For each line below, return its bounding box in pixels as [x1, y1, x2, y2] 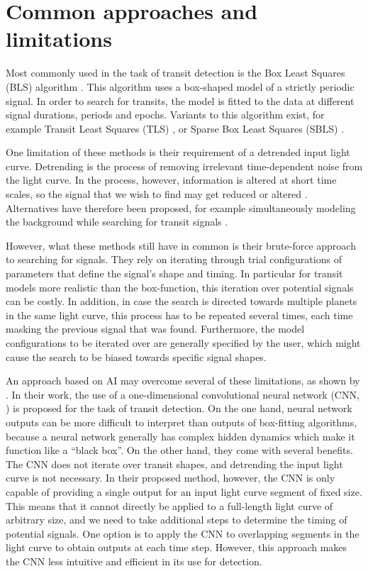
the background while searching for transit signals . [6, 214, 228, 229]
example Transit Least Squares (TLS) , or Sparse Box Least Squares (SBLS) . [6, 121, 345, 135]
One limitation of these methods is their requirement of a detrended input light [6, 145, 350, 160]
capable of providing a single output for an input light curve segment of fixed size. [6, 484, 362, 499]
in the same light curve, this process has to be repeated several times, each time [6, 307, 353, 322]
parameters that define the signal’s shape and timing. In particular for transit [6, 266, 343, 281]
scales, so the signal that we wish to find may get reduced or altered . [6, 187, 308, 201]
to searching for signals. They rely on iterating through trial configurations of [6, 252, 342, 267]
